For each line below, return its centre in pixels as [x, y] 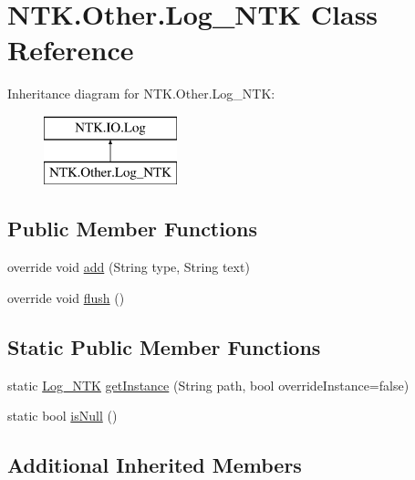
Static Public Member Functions [164, 346]
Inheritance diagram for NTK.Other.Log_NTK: [141, 94]
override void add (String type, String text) [129, 267]
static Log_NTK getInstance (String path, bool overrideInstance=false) [208, 385]
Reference [71, 50]
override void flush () [66, 297]
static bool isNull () [62, 416]
